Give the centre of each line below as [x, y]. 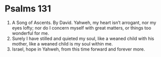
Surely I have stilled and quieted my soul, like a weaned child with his [83, 38]
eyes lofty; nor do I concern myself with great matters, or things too [81, 27]
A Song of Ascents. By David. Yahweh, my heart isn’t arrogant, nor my [84, 22]
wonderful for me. [30, 33]
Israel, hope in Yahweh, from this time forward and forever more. [78, 49]
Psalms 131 [28, 9]
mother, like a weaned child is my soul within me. [62, 43]
